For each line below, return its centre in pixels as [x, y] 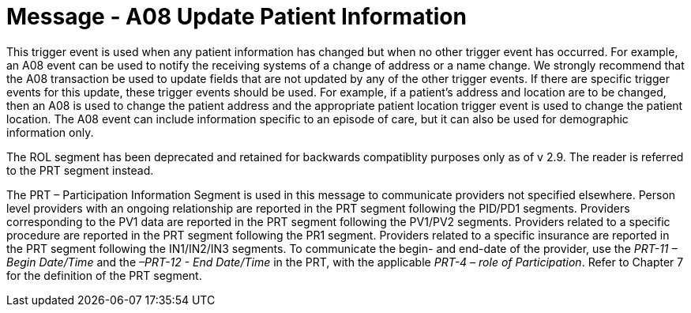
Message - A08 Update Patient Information [237, 17]
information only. [50, 132]
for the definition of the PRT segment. [104, 275]
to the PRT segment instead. [80, 170]
